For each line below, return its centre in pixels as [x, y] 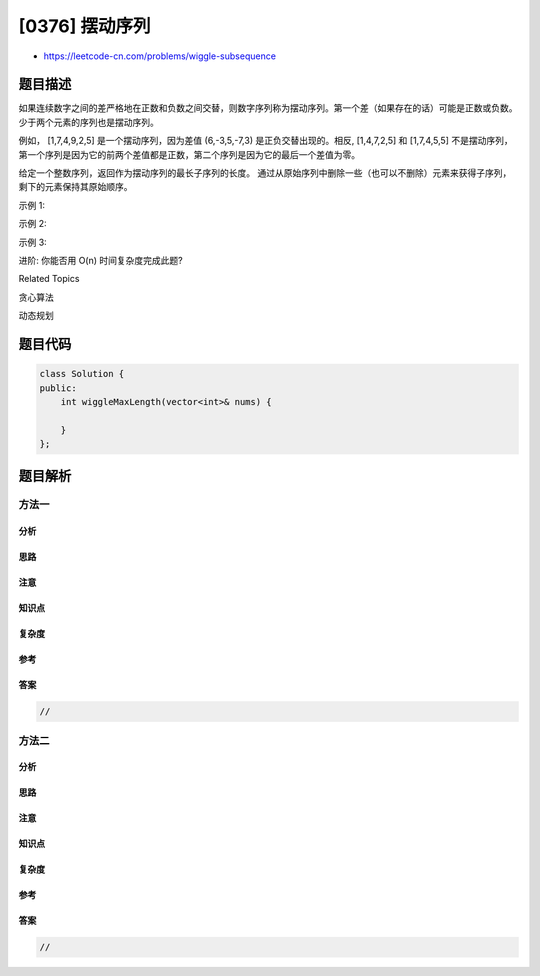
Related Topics [49, 279]
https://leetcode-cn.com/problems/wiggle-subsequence [160, 56]
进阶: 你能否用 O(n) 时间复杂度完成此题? [101, 260]
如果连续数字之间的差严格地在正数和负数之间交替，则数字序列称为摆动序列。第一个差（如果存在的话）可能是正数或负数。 [268, 108]
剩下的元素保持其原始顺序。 [75, 187]
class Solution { [82, 374]
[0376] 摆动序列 [84, 26]
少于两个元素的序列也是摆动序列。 [88, 122]
